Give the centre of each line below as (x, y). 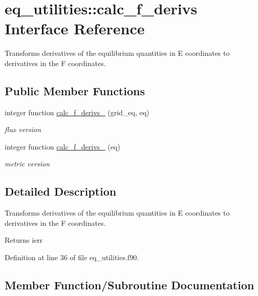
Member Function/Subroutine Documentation (130, 285)
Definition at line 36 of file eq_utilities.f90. (72, 257)
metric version (27, 164)
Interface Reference (75, 28)
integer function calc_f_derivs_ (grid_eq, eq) (77, 112)
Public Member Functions (75, 90)
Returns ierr (24, 240)
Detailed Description (61, 191)
